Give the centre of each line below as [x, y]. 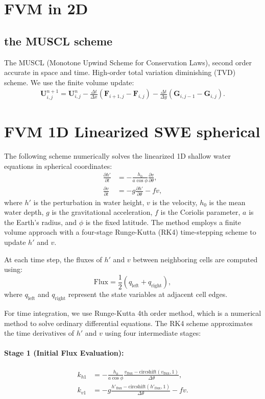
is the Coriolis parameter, [200, 212]
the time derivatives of [39, 333]
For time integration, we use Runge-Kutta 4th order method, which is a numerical [133, 313]
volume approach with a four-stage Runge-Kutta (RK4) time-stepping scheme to [130, 232]
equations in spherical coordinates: [58, 166]
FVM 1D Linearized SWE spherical [132, 131]
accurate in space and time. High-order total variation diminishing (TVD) [120, 72]
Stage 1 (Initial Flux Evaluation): [64, 353]
